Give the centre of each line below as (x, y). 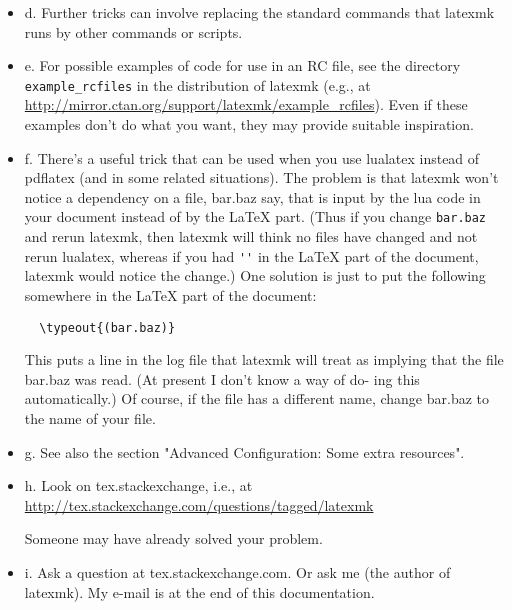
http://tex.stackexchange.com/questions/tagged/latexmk (199, 504)
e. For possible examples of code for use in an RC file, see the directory (242, 65)
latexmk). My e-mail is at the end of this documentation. (199, 591)
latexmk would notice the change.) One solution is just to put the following (255, 275)
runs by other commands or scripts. (133, 31)
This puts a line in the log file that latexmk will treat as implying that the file (264, 359)
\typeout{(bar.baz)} (107, 327)
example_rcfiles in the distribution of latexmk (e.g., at (197, 84)
